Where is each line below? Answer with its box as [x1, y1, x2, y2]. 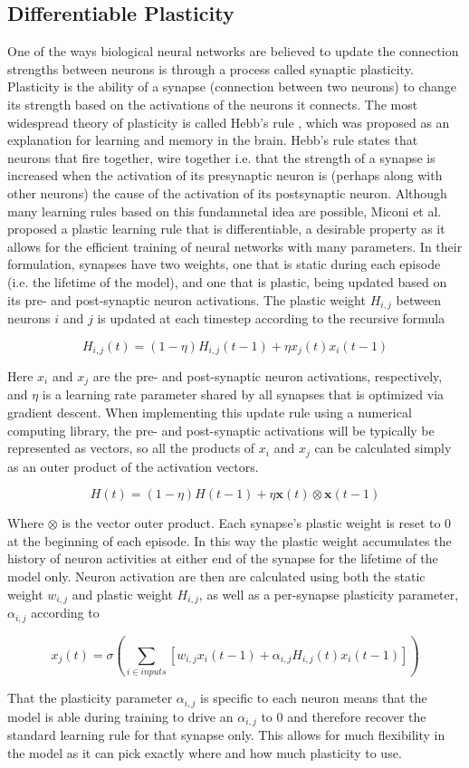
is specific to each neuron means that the [200, 688, 427, 707]
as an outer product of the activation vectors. [7, 456, 259, 475]
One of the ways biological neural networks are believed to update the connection [7, 42, 459, 61]
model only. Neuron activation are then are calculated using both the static [7, 567, 426, 586]
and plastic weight [72, 584, 173, 603]
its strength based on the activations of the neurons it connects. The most [7, 94, 418, 113]
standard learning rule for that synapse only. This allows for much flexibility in [7, 725, 445, 744]
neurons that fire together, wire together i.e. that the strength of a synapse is [7, 148, 435, 167]
